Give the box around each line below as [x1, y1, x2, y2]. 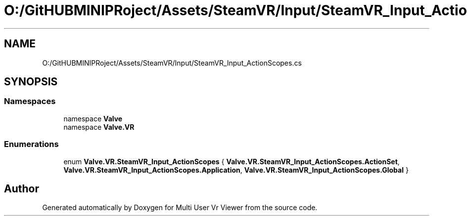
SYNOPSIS [4, 75, 58, 88]
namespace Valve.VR [63, 122, 135, 131]
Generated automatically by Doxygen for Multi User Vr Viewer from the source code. [42, 203, 318, 212]
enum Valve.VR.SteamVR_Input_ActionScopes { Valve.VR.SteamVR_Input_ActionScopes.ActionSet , [63, 157, 400, 166]
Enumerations [4, 139, 59, 149]
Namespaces [4, 96, 56, 107]
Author [4, 182, 39, 195]
